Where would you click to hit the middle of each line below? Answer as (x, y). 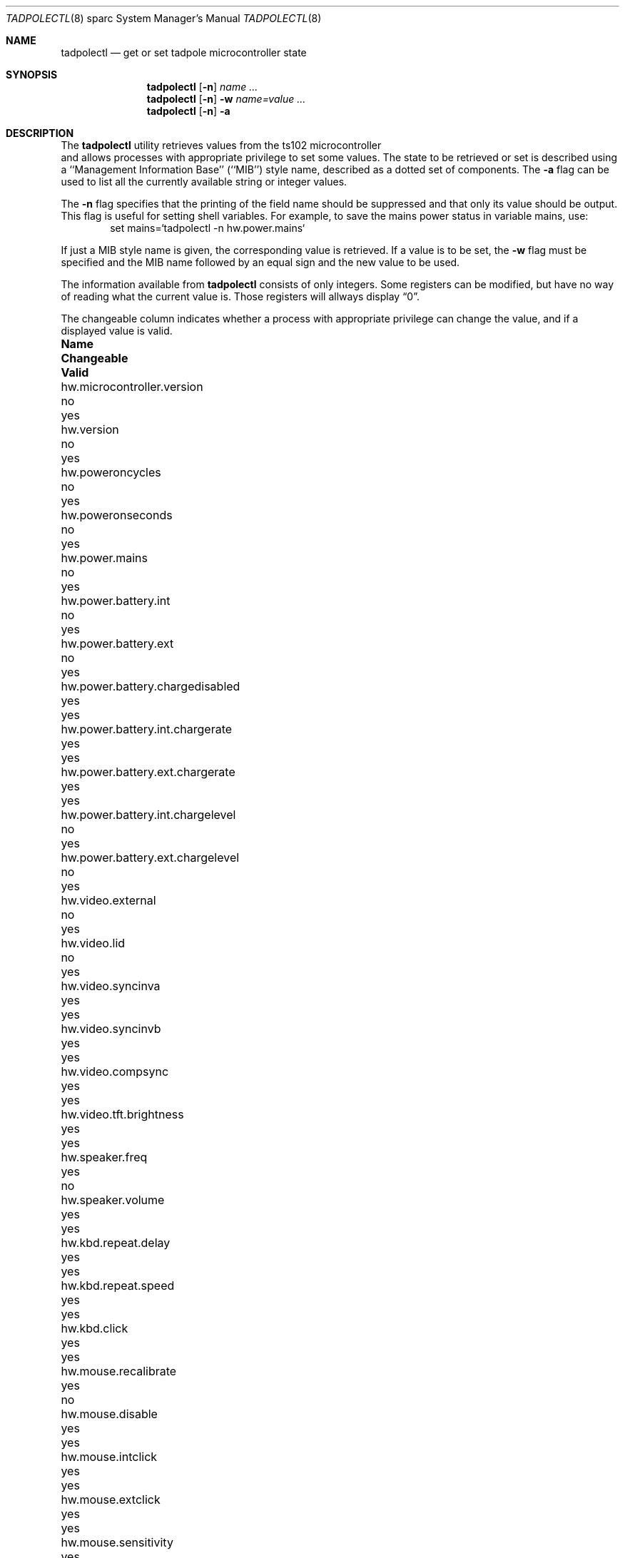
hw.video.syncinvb (111, 1029)
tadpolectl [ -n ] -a (188, 111)
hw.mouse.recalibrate (119, 1371)
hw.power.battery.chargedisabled (151, 686)
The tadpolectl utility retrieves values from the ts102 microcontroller (221, 145)
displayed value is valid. (117, 331)
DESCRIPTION (40, 133)
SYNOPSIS (32, 75)
